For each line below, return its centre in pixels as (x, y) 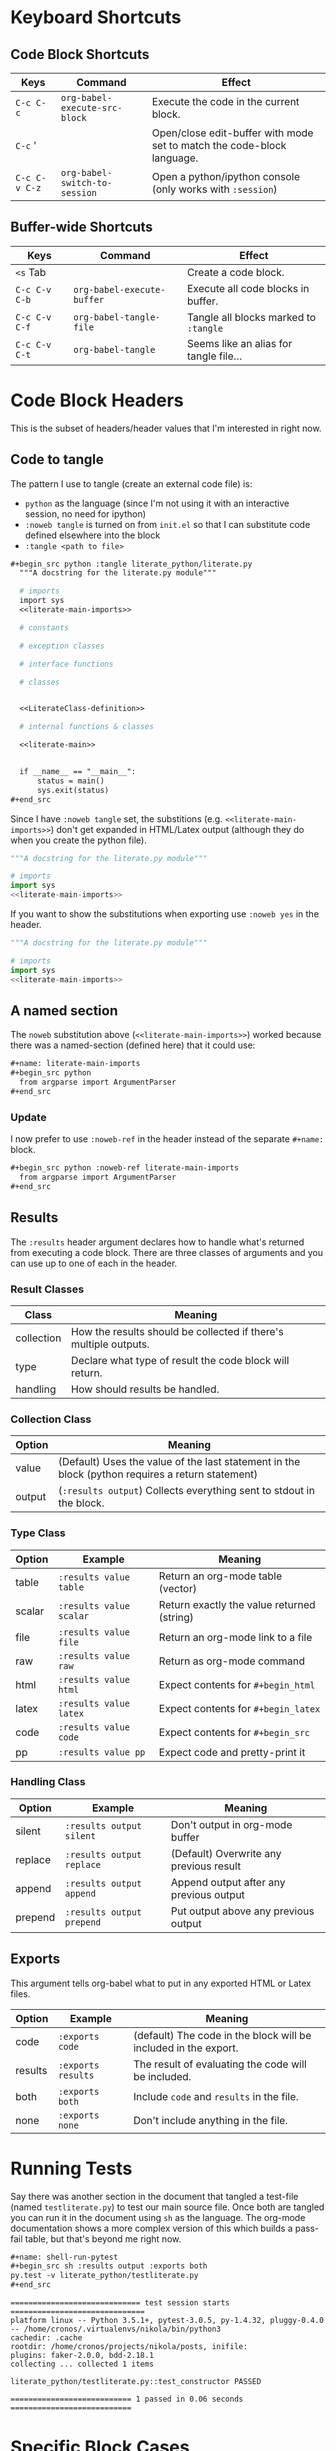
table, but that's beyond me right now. (103, 2238)
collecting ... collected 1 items (82, 2364)
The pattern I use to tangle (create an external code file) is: (131, 483)
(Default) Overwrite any (226, 1853)
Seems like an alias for (239, 343)
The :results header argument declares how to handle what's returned (157, 1242)
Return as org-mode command (232, 1661)
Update (28, 1117)
